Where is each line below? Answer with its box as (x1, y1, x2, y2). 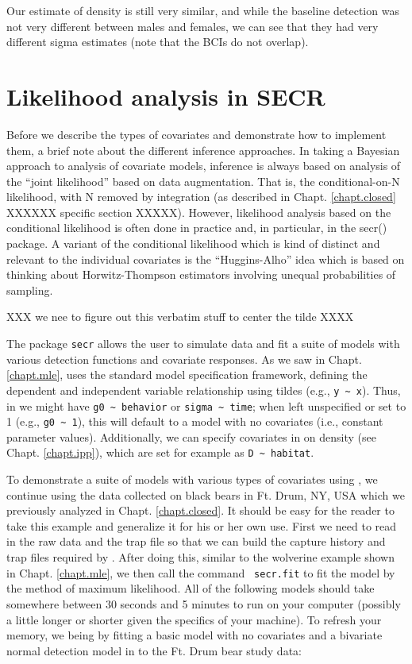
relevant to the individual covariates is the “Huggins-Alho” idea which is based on (6, 250, 405, 267)
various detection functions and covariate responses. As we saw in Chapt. (6, 350, 362, 367)
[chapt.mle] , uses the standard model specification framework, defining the (6, 366, 368, 383)
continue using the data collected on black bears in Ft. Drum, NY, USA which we (6, 486, 405, 503)
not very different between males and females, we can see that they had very (6, 17, 379, 34)
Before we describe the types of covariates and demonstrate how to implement (6, 125, 387, 142)
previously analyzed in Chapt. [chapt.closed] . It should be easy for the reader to (6, 502, 395, 519)
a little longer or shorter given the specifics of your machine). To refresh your (6, 611, 382, 627)
